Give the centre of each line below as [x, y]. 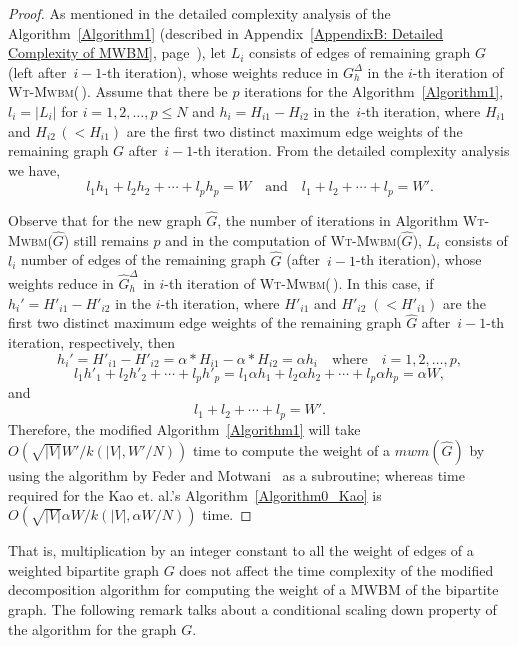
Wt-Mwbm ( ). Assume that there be [118, 91]
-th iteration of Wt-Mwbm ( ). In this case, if [299, 282]
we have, [34, 169]
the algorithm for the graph [92, 628]
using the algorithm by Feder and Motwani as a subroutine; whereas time [236, 475]
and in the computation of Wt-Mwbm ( [283, 239]
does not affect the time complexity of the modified [336, 569]
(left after [37, 71]
